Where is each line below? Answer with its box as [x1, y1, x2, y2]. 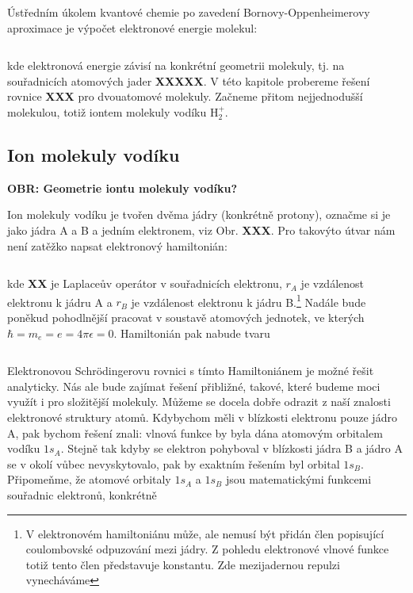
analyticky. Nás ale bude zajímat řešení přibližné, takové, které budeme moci [7, 377, 380, 394]
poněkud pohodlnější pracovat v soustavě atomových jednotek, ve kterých [7, 308, 365, 325]
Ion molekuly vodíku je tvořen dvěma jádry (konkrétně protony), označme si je [7, 206, 391, 223]
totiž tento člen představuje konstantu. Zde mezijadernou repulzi [25, 556, 340, 572]
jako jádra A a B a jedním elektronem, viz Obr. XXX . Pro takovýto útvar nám [7, 221, 396, 238]
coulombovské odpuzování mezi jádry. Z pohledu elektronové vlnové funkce [25, 541, 389, 557]
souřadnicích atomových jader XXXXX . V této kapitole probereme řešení [7, 72, 370, 89]
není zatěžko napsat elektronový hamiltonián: [7, 237, 228, 254]
